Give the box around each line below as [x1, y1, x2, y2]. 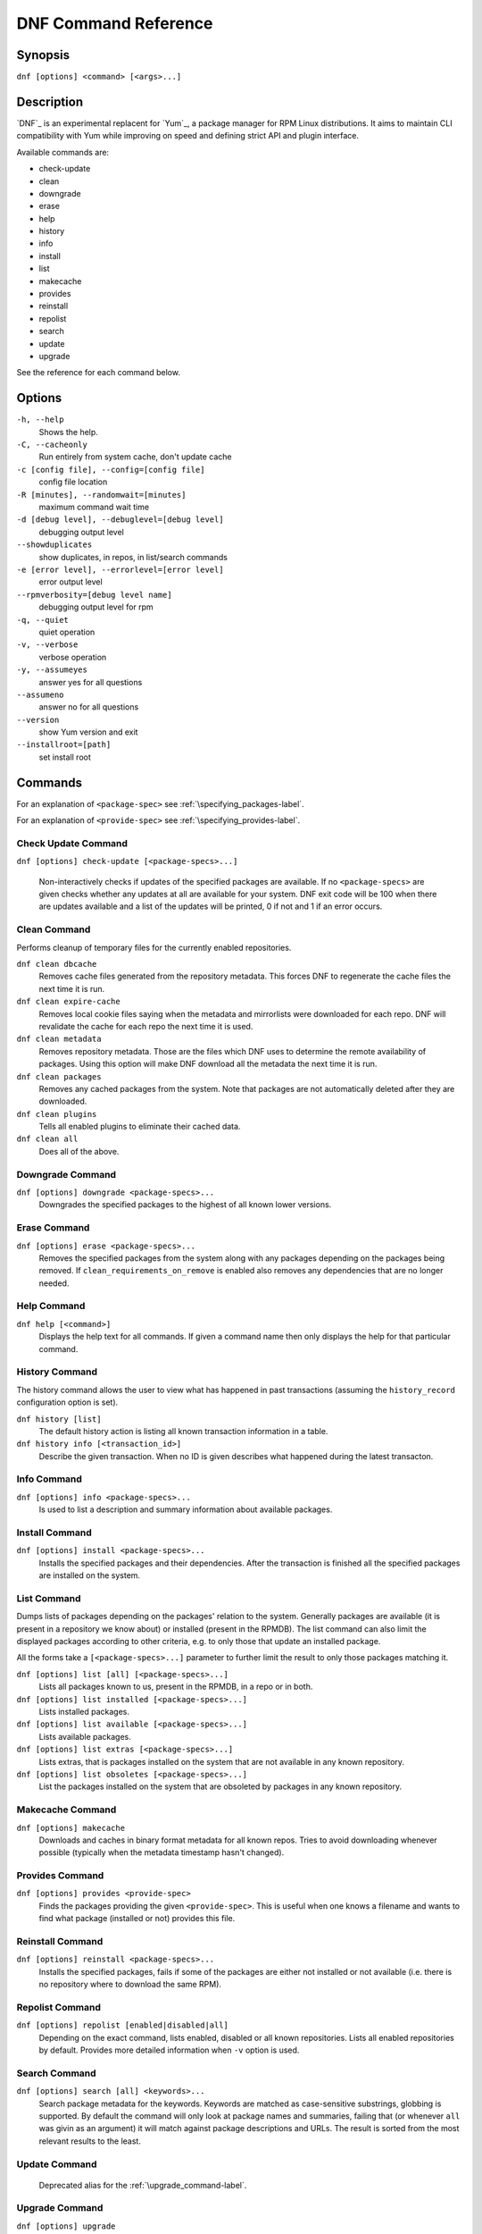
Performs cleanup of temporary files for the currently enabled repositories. [16, 942, 292, 953]
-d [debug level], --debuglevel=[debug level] [16, 515, 224, 525]
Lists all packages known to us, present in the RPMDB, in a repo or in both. [38, 1681, 313, 1692]
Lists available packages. [38, 1731, 131, 1742]
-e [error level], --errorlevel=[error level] [16, 564, 224, 575]
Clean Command [16, 923, 91, 936]
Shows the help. [38, 426, 98, 437]
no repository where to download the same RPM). [38, 1979, 222, 1990]
